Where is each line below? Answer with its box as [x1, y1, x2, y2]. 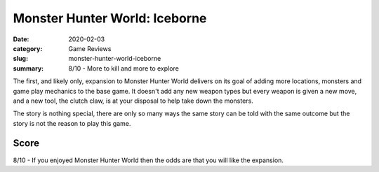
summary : [13, 64, 44, 73]
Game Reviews [68, 44, 112, 52]
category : [13, 44, 43, 52]
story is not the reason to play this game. [13, 119, 131, 127]
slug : [13, 55, 28, 63]
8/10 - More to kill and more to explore [68, 64, 179, 73]
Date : [13, 35, 29, 43]
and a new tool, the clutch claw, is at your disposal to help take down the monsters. [13, 96, 254, 105]
